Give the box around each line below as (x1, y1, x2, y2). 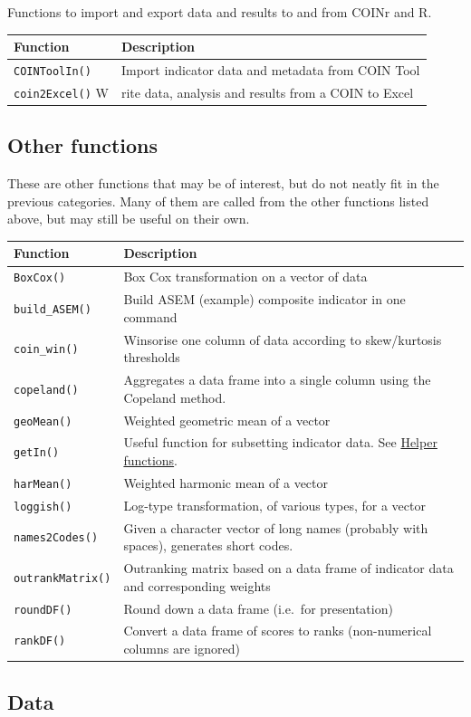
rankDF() (14, 635, 66, 648)
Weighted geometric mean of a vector (123, 410, 331, 429)
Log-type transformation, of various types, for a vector (123, 495, 426, 514)
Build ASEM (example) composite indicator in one (123, 290, 406, 309)
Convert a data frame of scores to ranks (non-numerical (123, 621, 432, 640)
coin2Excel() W (14, 82, 109, 101)
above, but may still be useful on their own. (7, 209, 250, 228)
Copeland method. (123, 387, 226, 406)
